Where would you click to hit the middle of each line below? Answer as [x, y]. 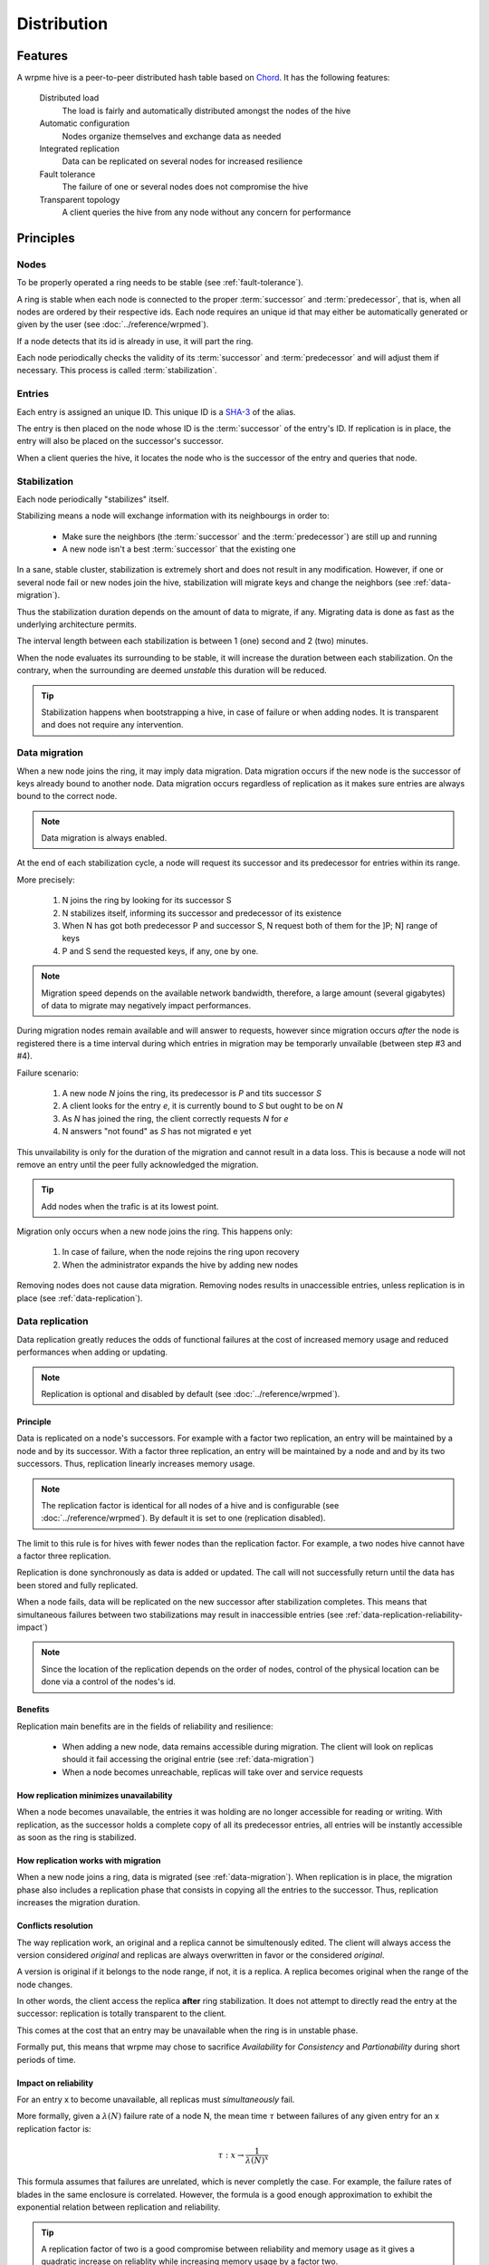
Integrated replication [79, 149]
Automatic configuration [85, 123]
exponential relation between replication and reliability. [119, 2207]
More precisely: [46, 880]
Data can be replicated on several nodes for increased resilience [182, 161]
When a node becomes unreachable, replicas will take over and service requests [213, 1772]
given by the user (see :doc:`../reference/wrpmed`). [113, 324]
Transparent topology [80, 199]
